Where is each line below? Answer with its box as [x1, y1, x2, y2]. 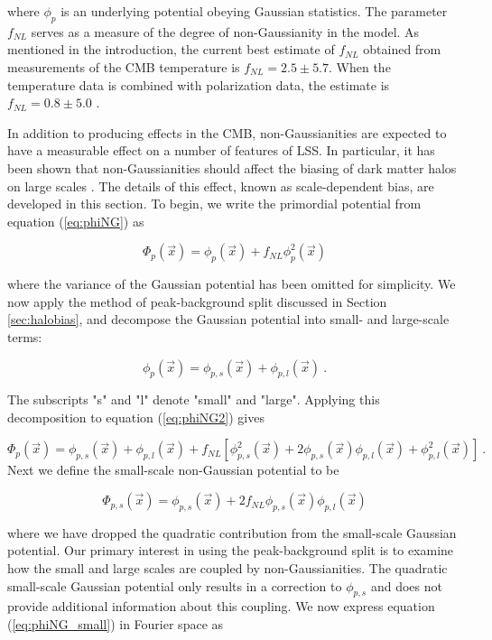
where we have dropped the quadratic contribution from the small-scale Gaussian [7, 523, 457, 542]
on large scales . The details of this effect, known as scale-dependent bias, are [7, 176, 434, 195]
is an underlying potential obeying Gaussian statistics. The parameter [60, 2, 448, 20]
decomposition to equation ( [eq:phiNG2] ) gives [7, 407, 265, 426]
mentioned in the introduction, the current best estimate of [7, 40, 335, 59]
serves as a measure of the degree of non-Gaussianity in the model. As [31, 22, 420, 41]
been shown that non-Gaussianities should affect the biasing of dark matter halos [7, 158, 457, 177]
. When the [329, 57, 391, 76]
